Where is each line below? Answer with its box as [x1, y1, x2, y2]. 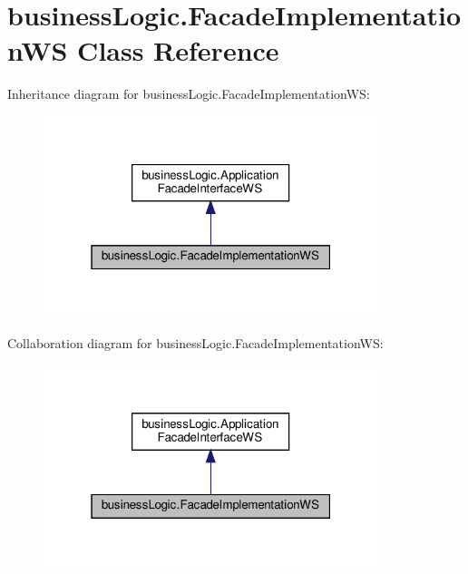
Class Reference [77, 32, 279, 69]
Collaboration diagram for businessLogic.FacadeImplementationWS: [7, 333, 384, 352]
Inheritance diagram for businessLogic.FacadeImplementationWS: [7, 84, 370, 103]
